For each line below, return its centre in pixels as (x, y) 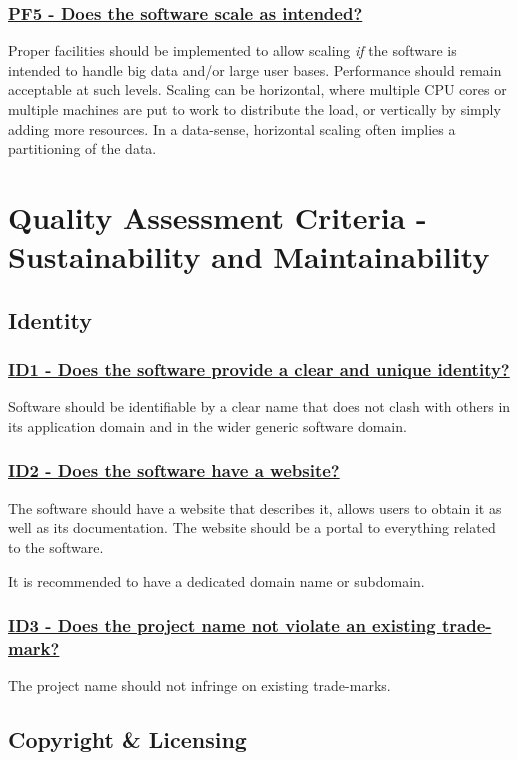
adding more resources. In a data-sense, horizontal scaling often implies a (232, 128)
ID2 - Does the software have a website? (174, 470)
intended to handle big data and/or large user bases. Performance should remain (255, 69)
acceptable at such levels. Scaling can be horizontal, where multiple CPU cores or (257, 89)
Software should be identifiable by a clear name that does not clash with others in (259, 406)
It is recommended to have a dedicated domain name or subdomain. (216, 580)
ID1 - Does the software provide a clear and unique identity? (259, 369)
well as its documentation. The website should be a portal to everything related (252, 527)
